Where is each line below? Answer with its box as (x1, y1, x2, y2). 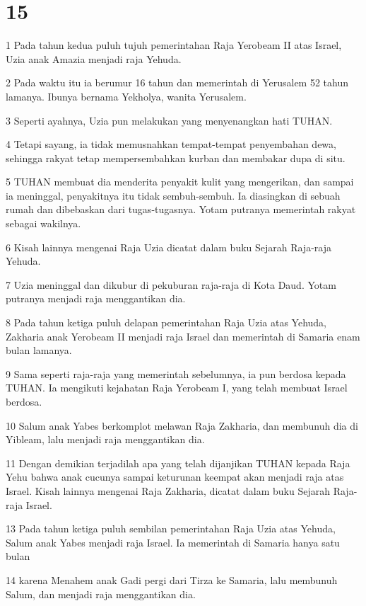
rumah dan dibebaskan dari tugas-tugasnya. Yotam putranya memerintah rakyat (6, 202, 356, 217)
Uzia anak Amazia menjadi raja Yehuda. (6, 51, 182, 66)
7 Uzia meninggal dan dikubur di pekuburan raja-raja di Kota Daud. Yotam (6, 277, 336, 292)
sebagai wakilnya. (6, 216, 81, 231)
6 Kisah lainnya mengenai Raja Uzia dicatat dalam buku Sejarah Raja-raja (6, 239, 332, 254)
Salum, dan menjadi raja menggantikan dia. (6, 586, 196, 601)
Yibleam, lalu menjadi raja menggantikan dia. (6, 432, 205, 447)
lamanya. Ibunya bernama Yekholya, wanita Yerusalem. (6, 88, 247, 103)
